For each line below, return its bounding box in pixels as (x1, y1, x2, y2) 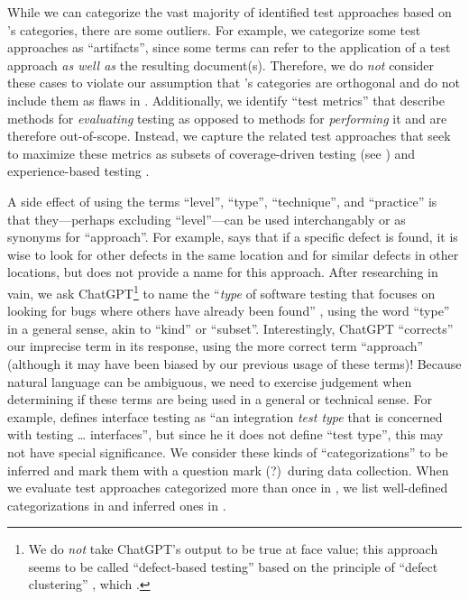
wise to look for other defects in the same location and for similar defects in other (7, 244, 459, 263)
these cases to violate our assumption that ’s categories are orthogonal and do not (7, 73, 460, 92)
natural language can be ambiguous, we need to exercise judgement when (7, 372, 412, 391)
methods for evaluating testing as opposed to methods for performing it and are (7, 108, 447, 127)
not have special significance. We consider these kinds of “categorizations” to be (7, 442, 448, 461)
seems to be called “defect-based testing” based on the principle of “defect (28, 557, 438, 576)
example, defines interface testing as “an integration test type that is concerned (7, 407, 443, 426)
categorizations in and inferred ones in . (7, 495, 226, 514)
